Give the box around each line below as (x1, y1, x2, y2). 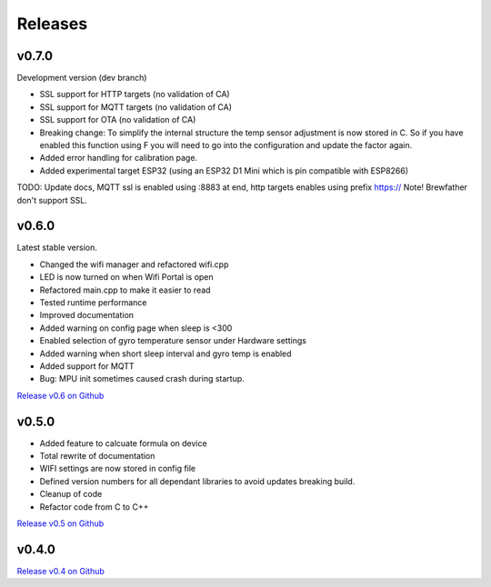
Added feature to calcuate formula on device (39, 437, 208, 449)
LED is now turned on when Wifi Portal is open (39, 272, 214, 283)
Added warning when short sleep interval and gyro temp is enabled (39, 348, 292, 359)
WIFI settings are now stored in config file (39, 463, 196, 474)
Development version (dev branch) (16, 73, 147, 84)
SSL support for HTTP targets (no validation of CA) (39, 89, 231, 100)
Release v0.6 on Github (16, 390, 105, 401)
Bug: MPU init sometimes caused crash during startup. (39, 373, 245, 384)
